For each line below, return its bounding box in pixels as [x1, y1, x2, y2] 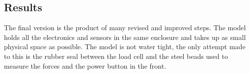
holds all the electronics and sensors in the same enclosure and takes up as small [4, 32, 246, 42]
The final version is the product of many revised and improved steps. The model [4, 22, 246, 33]
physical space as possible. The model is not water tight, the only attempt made [4, 41, 246, 52]
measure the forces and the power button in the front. [4, 60, 167, 71]
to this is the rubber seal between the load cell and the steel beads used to [4, 51, 228, 61]
